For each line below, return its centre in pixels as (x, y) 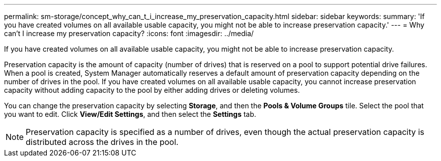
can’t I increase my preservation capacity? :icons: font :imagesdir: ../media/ (129, 33)
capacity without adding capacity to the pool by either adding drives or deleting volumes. (152, 90)
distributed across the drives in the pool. (102, 142)
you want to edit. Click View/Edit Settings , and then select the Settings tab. (130, 114)
